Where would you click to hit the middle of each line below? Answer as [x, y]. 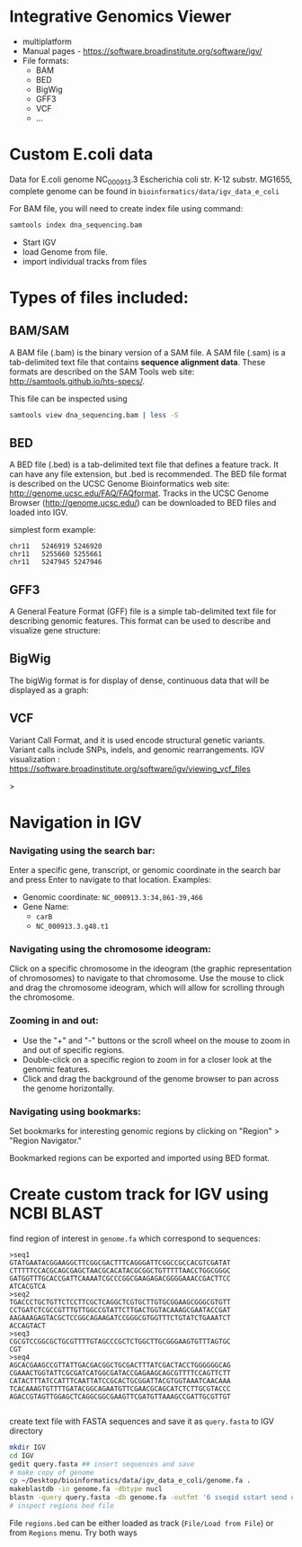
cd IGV [22, 1455]
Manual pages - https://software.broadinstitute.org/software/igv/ [142, 50]
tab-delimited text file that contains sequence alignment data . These [138, 362]
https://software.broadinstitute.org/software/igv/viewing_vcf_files [130, 769]
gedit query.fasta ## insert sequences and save [102, 1464]
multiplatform [47, 41]
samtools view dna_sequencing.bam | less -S [94, 415]
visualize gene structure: [55, 631]
